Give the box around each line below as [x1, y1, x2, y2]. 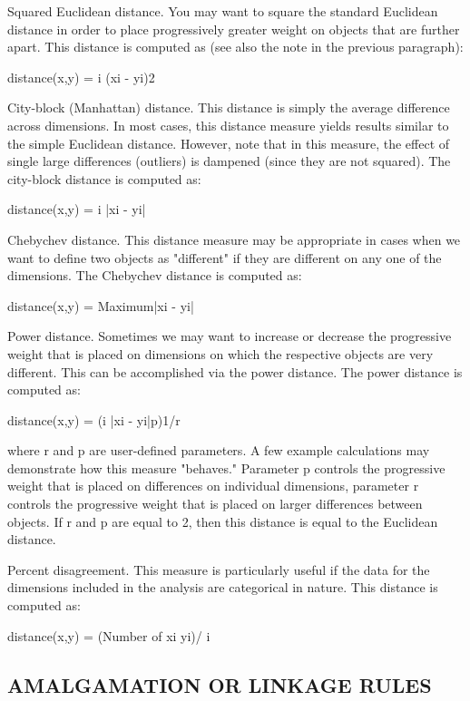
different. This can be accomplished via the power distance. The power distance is [7, 362, 463, 381]
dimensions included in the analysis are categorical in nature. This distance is [7, 578, 438, 597]
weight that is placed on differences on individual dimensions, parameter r [7, 476, 419, 495]
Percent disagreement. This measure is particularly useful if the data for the [7, 560, 430, 579]
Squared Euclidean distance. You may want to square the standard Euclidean [7, 2, 438, 20]
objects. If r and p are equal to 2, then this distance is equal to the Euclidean [7, 511, 438, 531]
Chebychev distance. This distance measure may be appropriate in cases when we [7, 229, 461, 248]
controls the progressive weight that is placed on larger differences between [7, 494, 423, 513]
